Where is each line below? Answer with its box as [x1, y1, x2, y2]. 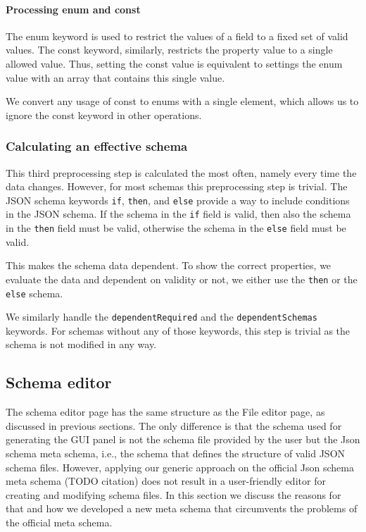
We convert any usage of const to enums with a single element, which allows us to [6, 94, 359, 109]
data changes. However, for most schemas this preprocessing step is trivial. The [6, 179, 348, 194]
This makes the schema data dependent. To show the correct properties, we [6, 258, 332, 273]
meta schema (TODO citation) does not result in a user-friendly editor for [6, 474, 326, 488]
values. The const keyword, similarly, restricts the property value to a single [6, 42, 333, 57]
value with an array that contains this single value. [6, 70, 225, 85]
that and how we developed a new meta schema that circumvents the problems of [6, 501, 358, 516]
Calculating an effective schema [6, 137, 188, 155]
